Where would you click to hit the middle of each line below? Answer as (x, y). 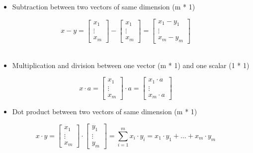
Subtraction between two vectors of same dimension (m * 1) (104, 6)
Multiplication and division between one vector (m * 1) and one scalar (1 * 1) (131, 65)
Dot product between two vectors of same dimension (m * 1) (105, 112)
